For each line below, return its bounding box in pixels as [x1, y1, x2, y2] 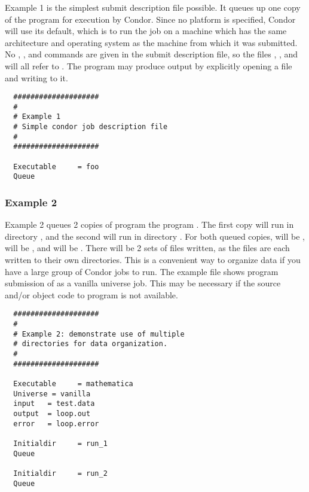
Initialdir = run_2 [13, 469, 108, 478]
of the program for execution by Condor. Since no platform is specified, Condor [5, 13, 296, 25]
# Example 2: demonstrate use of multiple [13, 329, 185, 338]
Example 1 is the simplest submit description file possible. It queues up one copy [5, 1, 301, 13]
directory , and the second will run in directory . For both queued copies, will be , [5, 230, 305, 242]
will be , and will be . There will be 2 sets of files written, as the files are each [5, 242, 290, 254]
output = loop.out [13, 410, 91, 418]
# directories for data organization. [13, 340, 168, 349]
